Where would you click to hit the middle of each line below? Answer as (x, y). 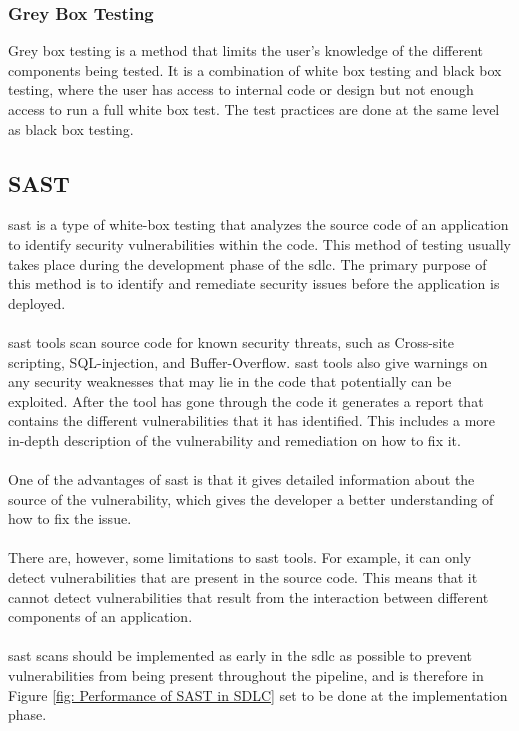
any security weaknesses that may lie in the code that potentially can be (230, 381)
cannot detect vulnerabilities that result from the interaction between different (248, 596)
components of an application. (100, 616)
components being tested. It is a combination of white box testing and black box (255, 69)
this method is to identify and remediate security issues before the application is (254, 283)
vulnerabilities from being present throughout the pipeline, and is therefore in (246, 675)
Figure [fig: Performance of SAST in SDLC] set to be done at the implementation (258, 694)
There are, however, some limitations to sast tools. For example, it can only (240, 557)
